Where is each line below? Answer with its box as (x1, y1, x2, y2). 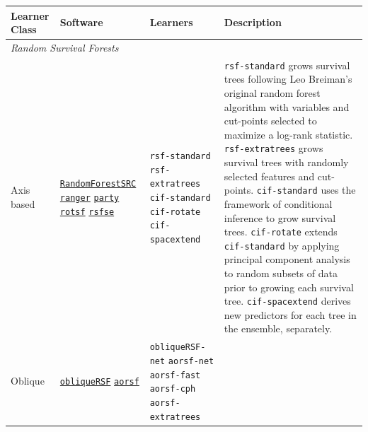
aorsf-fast (149, 370, 201, 380)
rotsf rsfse (59, 206, 115, 217)
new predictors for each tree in (224, 307, 357, 322)
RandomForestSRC (59, 179, 137, 189)
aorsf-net (168, 356, 214, 366)
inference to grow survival (224, 210, 336, 225)
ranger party (59, 193, 120, 204)
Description (224, 15, 282, 30)
